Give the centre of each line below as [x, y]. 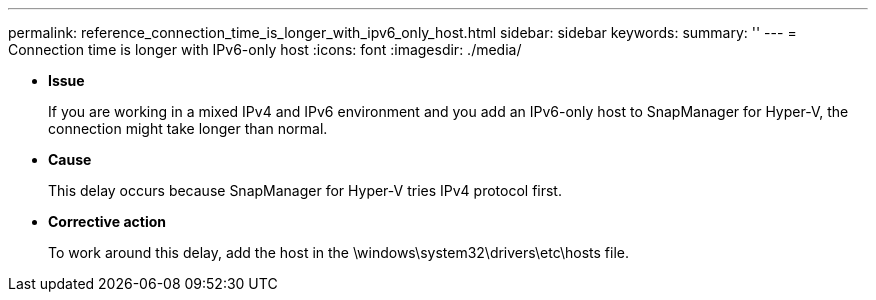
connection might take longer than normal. [188, 128]
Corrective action [107, 221]
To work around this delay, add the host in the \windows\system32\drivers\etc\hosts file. [339, 252]
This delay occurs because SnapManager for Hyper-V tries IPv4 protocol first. [305, 190]
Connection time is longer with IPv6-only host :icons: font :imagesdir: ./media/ [265, 49]
